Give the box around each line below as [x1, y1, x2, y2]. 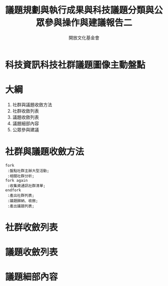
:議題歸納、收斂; [7, 198, 38, 203]
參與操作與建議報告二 [44, 17, 132, 29]
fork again [5, 178, 28, 183]
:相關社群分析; [7, 173, 34, 178]
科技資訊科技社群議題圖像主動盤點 [5, 59, 146, 71]
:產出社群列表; [7, 193, 34, 198]
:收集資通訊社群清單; [7, 183, 46, 188]
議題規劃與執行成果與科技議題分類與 [5, 5, 154, 16]
